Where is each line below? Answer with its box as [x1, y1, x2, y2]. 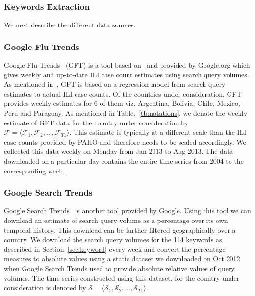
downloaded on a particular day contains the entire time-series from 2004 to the [4, 155, 244, 166]
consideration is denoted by [4, 282, 86, 293]
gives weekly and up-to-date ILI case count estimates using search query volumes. [4, 69, 249, 79]
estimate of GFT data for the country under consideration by [4, 117, 188, 127]
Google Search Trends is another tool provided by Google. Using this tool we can [4, 205, 251, 216]
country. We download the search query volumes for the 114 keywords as [4, 234, 222, 245]
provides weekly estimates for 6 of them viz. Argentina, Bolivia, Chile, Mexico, [4, 98, 240, 108]
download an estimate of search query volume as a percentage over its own [4, 215, 228, 225]
